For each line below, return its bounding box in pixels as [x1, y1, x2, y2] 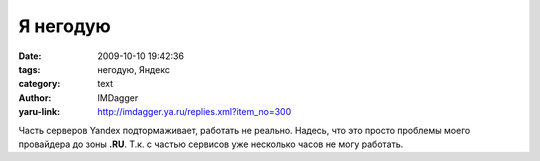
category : [18, 78, 61, 90]
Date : [18, 50, 42, 62]
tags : [18, 63, 41, 75]
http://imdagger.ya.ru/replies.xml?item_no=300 [97, 106, 292, 118]
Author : [18, 91, 52, 104]
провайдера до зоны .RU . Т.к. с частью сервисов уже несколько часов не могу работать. [18, 138, 404, 150]
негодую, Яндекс [97, 63, 170, 75]
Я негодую [18, 15, 112, 37]
